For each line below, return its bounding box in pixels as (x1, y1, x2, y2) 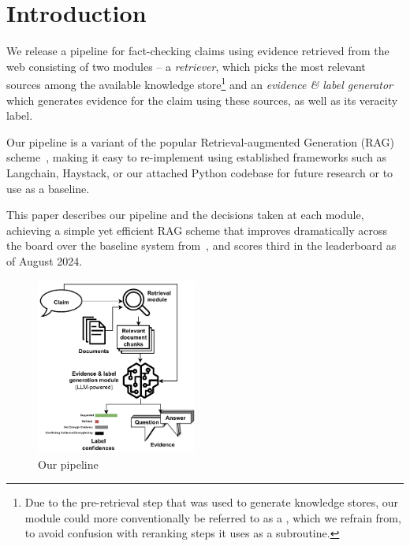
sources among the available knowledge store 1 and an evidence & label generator (6, 74, 393, 92)
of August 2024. (6, 252, 83, 269)
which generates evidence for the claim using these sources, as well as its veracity (6, 91, 398, 108)
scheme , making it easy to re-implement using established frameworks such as (6, 149, 387, 165)
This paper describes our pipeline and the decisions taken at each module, (6, 206, 364, 223)
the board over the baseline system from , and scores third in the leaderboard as (6, 237, 397, 254)
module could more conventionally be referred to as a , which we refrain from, (24, 509, 401, 526)
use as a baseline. (6, 180, 90, 196)
